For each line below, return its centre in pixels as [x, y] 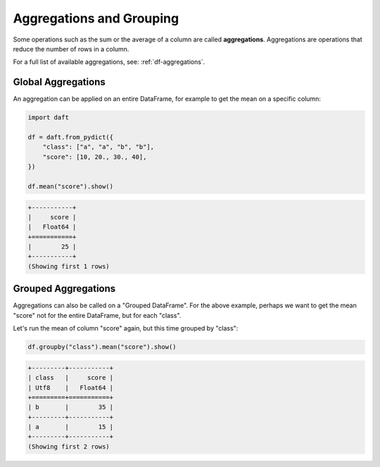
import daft [49, 117]
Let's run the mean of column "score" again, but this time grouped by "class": [126, 328]
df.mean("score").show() [71, 186]
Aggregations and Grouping [96, 18]
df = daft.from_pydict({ [71, 137]
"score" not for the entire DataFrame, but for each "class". [97, 315]
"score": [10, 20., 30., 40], [95, 157]
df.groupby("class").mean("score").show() [102, 347]
